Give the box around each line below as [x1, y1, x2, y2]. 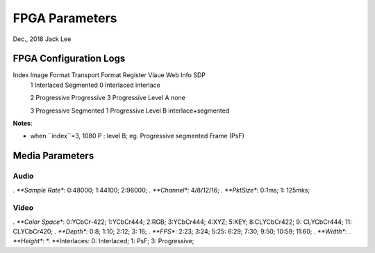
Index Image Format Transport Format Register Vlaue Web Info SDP [12, 71, 206, 79]
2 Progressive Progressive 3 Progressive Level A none [30, 94, 185, 102]
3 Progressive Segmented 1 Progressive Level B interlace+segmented [30, 106, 230, 115]
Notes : [12, 119, 33, 128]
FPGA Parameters [12, 10, 117, 26]
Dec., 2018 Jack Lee [12, 35, 72, 43]
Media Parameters [12, 150, 94, 162]
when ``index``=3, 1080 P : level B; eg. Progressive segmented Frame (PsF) [30, 132, 244, 140]
